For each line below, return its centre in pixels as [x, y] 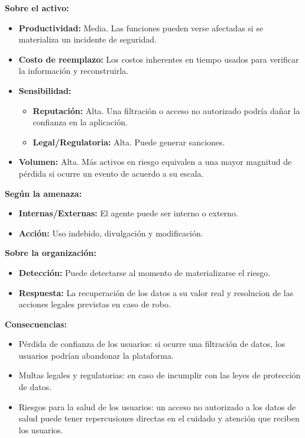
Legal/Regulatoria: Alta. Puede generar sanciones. [129, 142]
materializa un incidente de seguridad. [87, 39]
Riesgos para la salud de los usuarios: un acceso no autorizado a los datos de [157, 406]
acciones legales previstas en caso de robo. [95, 304]
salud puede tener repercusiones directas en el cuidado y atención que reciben [159, 418]
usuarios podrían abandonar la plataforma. [96, 355]
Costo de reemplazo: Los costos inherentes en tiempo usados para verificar [159, 59]
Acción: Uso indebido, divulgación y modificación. [111, 233]
